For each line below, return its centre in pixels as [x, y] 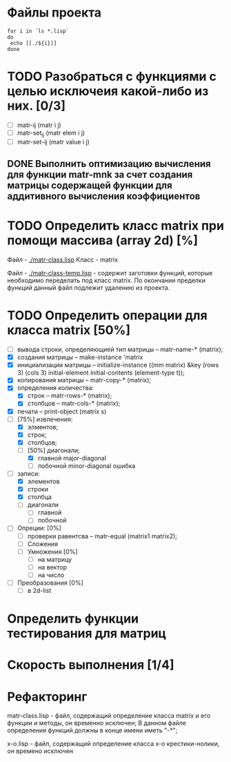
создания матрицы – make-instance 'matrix [80, 358]
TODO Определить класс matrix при [115, 226]
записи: [28, 473]
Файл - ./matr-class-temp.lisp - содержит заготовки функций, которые [110, 273]
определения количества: [56, 388]
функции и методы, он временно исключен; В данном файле [97, 723]
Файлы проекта [54, 13]
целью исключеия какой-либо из [108, 91]
